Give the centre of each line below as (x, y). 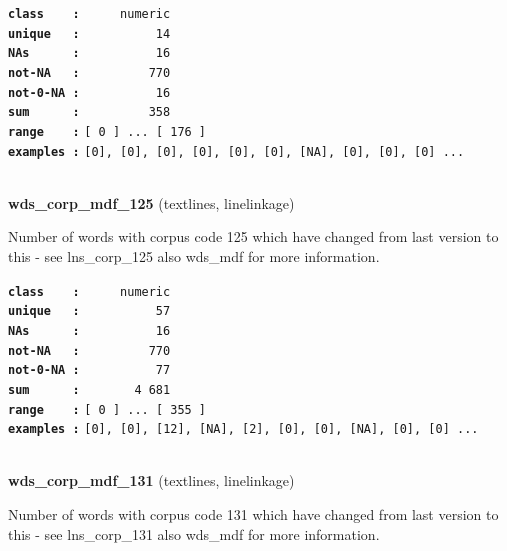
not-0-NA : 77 (89, 370)
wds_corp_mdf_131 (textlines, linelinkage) (151, 480)
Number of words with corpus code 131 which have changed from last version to (253, 514)
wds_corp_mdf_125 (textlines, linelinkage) (151, 202)
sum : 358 (89, 112)
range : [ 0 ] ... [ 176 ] (107, 131)
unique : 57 (89, 311)
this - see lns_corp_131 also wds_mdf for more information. (194, 533)
